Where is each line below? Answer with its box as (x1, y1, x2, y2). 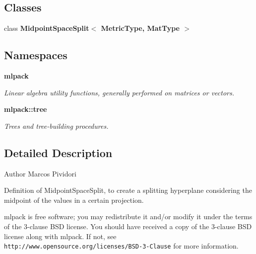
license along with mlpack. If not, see (4, 231, 117, 241)
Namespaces (4, 47, 67, 63)
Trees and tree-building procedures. (4, 120, 109, 131)
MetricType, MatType (101, 23, 180, 33)
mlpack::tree (4, 104, 47, 114)
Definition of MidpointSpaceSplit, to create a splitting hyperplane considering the (4, 185, 252, 195)
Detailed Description (4, 145, 113, 160)
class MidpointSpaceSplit (4, 23, 89, 33)
